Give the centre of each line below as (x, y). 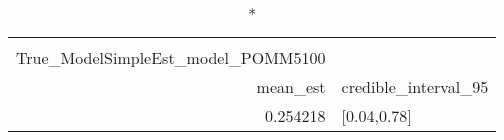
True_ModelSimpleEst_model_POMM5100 (171, 57)
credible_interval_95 (415, 86)
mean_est (291, 86)
